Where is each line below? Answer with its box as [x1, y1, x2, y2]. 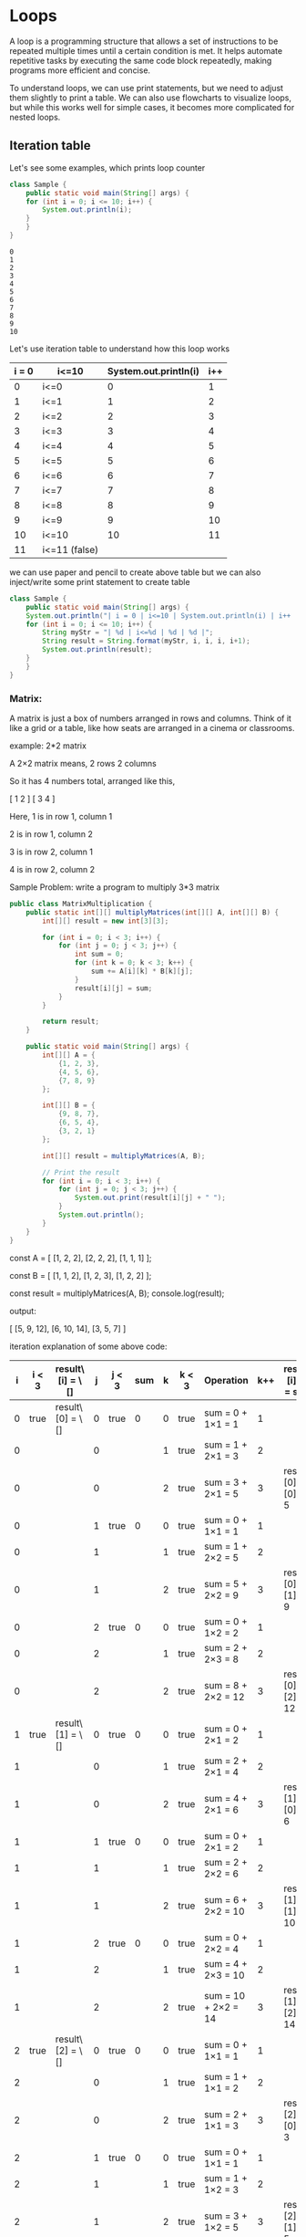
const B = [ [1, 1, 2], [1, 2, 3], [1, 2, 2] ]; [9, 1270, 152, 1281]
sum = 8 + [203, 1678, 248, 1691]
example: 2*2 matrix [9, 740, 87, 751]
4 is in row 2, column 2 [9, 863, 96, 874]
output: [9, 1305, 36, 1316]
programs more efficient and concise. [9, 65, 151, 76]
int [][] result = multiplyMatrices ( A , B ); [42, 1151, 206, 1160]
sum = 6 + [203, 1893, 248, 1906]
